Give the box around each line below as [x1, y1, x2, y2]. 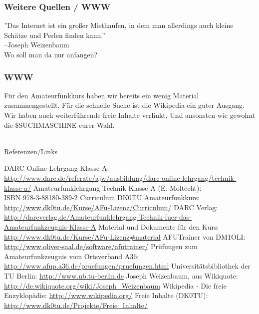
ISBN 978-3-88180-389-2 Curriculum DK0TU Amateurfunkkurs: [4, 192, 200, 203]
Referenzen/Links [4, 146, 58, 156]
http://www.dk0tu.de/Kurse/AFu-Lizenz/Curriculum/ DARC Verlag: [4, 202, 218, 212]
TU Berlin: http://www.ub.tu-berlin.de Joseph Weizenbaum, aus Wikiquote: [4, 270, 238, 281]
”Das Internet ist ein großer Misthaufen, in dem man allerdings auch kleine [4, 20, 234, 30]
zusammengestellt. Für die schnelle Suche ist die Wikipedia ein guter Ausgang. [4, 100, 245, 110]
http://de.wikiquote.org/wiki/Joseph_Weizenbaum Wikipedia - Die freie [4, 280, 227, 291]
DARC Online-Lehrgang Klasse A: [4, 163, 109, 173]
